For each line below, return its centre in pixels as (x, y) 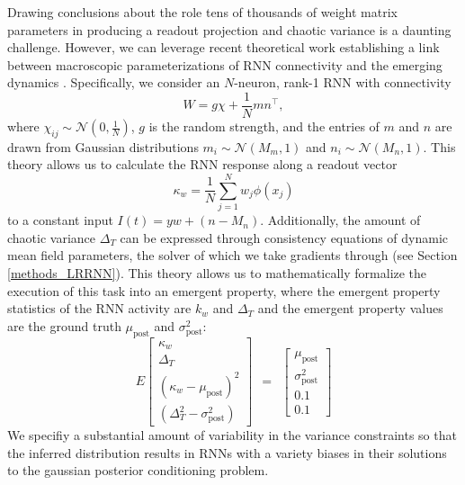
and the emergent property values (350, 308)
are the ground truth (64, 325)
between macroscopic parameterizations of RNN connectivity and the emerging (225, 64)
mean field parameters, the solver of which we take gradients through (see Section (232, 255)
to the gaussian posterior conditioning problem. (138, 470)
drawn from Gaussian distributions (103, 146)
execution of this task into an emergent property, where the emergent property (224, 290)
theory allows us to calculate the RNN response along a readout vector (202, 164)
